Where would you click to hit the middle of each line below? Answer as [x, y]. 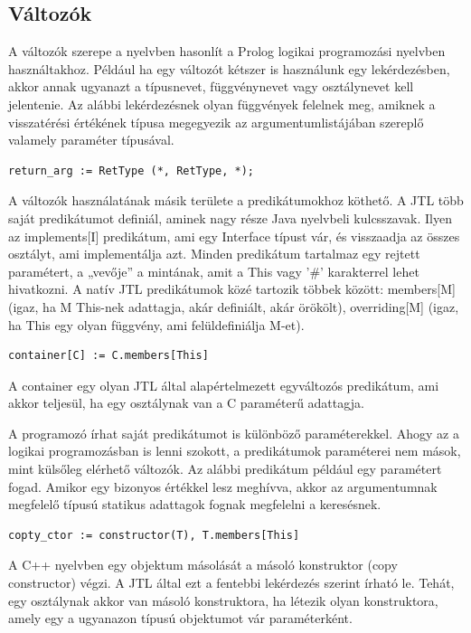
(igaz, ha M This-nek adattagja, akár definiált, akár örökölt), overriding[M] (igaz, [234, 306]
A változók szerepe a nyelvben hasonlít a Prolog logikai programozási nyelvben [227, 51]
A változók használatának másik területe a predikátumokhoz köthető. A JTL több [236, 200]
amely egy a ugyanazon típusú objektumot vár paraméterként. [180, 618]
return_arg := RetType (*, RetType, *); [132, 170]
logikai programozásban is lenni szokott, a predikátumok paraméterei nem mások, [235, 451]
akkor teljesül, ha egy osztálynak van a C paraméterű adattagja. [186, 403]
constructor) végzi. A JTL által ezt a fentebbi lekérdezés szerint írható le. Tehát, [231, 583]
